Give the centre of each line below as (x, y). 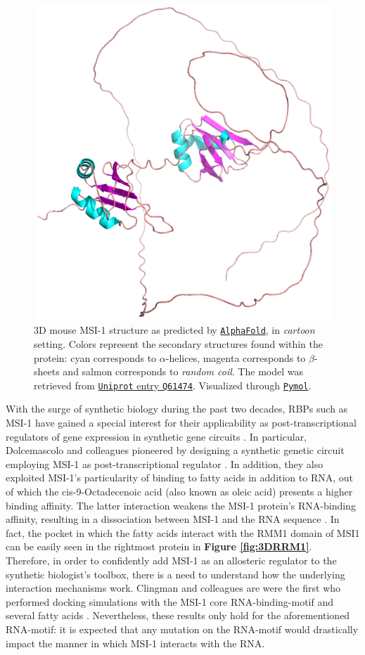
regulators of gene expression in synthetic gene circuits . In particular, (156, 436)
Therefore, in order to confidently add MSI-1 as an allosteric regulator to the (171, 560)
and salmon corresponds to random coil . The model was (183, 371)
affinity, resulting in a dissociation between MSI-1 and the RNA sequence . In (173, 519)
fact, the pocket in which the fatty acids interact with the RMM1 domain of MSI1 (183, 532)
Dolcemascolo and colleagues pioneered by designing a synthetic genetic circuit (175, 450)
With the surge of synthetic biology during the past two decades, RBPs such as (177, 409)
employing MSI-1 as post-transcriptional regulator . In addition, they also (165, 463)
